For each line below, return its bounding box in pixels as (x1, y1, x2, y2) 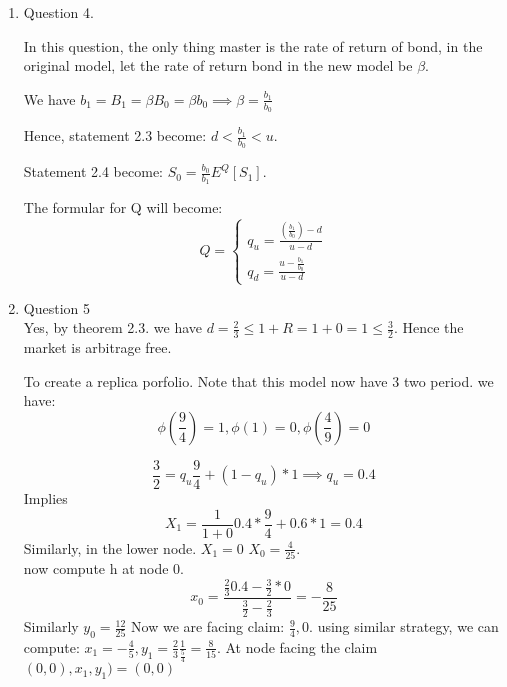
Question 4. (23, 2, 94, 22)
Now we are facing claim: (131, 616, 285, 637)
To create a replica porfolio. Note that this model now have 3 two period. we (23, 370, 494, 391)
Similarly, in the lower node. (23, 537, 197, 558)
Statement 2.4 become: (23, 161, 163, 182)
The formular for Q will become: (23, 197, 223, 218)
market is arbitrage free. (23, 337, 172, 358)
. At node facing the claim (216, 636, 378, 657)
